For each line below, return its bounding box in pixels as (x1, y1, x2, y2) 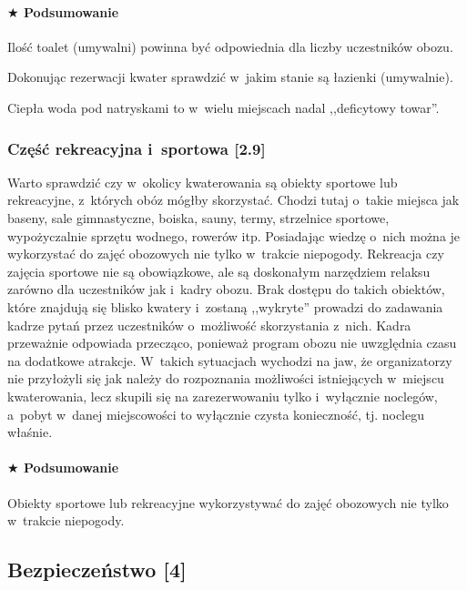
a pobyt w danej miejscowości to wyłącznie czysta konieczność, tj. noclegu (7, 404, 425, 423)
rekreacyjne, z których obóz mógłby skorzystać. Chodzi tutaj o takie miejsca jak (7, 190, 460, 209)
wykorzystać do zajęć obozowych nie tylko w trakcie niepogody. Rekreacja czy (7, 244, 444, 263)
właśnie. (7, 422, 53, 442)
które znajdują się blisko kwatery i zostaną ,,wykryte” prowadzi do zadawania (7, 297, 443, 316)
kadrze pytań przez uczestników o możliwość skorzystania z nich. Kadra (7, 315, 411, 334)
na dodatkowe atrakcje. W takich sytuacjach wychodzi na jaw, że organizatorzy (7, 351, 452, 370)
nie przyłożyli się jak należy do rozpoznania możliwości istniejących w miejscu (7, 369, 444, 388)
